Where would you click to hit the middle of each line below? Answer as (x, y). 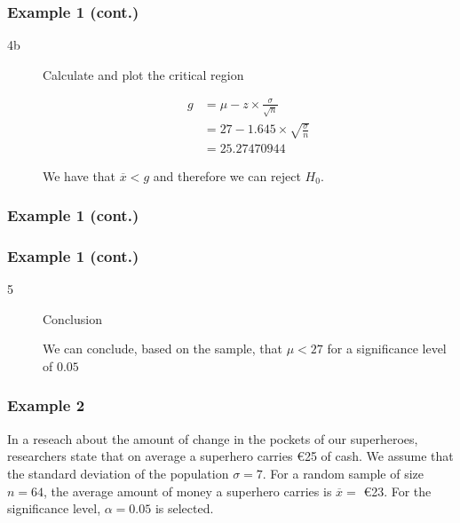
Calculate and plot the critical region (143, 74)
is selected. (184, 508)
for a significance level (387, 349)
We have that (79, 175)
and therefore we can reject (227, 175)
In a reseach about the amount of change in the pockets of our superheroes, (213, 438)
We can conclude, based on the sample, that (163, 349)
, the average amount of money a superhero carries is (188, 491)
